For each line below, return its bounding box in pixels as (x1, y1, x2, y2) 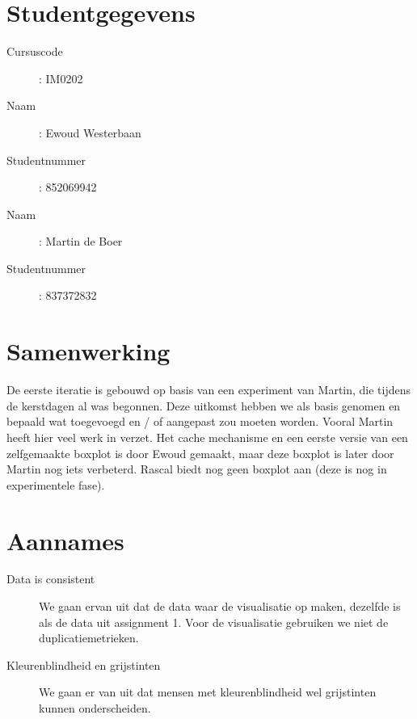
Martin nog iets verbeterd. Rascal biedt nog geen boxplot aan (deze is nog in (6, 460, 387, 477)
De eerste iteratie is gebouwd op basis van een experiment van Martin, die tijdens (6, 381, 411, 398)
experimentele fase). (6, 476, 105, 493)
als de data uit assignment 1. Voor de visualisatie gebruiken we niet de (39, 613, 389, 630)
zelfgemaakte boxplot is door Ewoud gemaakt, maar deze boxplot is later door (6, 444, 394, 461)
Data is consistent (6, 570, 95, 587)
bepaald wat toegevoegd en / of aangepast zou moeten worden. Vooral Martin (6, 413, 394, 430)
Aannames (6, 523, 124, 557)
